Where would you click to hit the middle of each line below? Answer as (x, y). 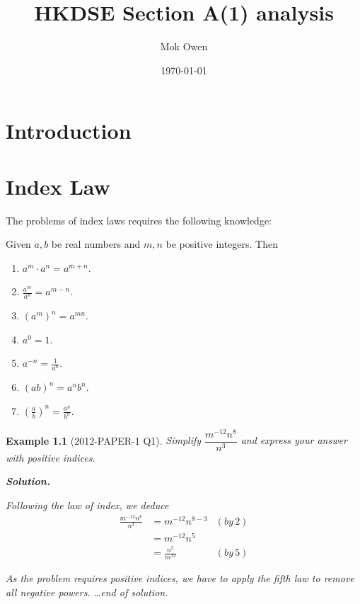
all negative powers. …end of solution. (87, 592)
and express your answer (294, 440)
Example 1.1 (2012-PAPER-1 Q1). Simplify (104, 440)
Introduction (69, 131)
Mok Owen (184, 46)
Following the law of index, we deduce (87, 505)
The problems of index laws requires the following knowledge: (139, 220)
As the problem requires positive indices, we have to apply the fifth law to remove (180, 578)
